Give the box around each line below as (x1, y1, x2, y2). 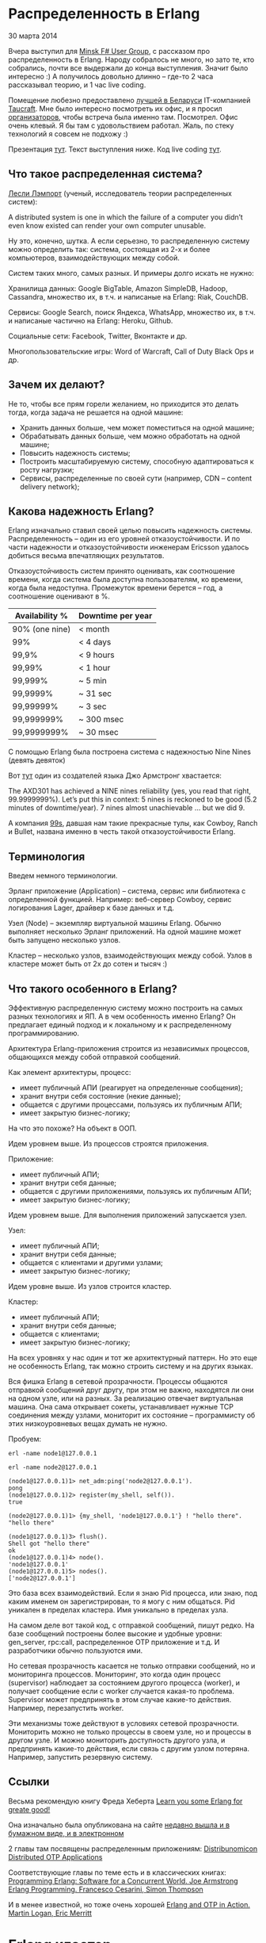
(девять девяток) (8, 755, 66, 765)
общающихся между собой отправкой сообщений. (8, 1052, 180, 1061)
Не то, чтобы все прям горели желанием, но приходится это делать (8, 399, 239, 408)
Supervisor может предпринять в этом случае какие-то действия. (8, 1695, 232, 1704)
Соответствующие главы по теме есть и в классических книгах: (8, 1868, 227, 1877)
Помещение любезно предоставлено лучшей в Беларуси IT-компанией (8, 95, 251, 105)
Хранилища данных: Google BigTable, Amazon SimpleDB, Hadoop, (8, 283, 228, 293)
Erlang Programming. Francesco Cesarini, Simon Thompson (8, 1884, 203, 1894)
